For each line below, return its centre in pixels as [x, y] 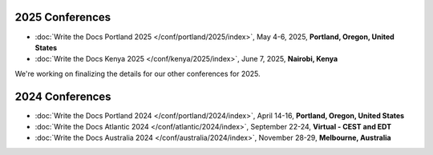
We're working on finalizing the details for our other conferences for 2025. [138, 74]
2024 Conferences [63, 96]
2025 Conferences [63, 17]
